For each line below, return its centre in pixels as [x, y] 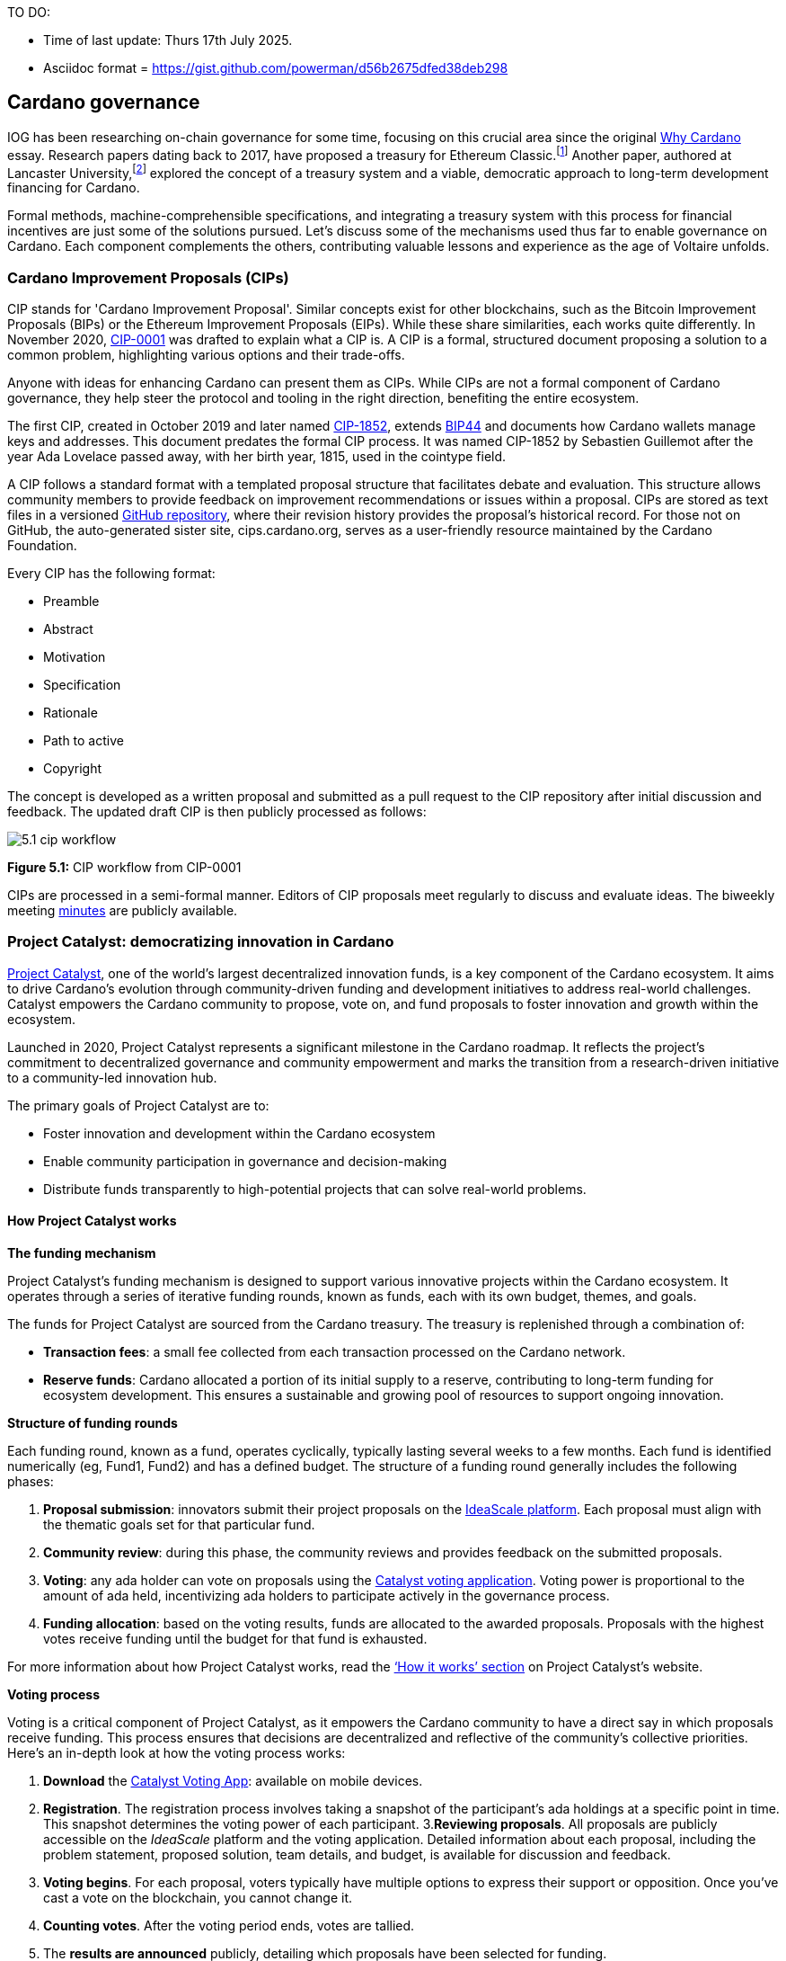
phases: [31, 1481]
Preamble [71, 601]
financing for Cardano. [74, 188]
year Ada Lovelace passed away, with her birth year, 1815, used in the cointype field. [257, 456]
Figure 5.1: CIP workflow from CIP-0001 [124, 867]
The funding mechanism [82, 1252]
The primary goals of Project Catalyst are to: [138, 1105]
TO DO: [29, 12]
